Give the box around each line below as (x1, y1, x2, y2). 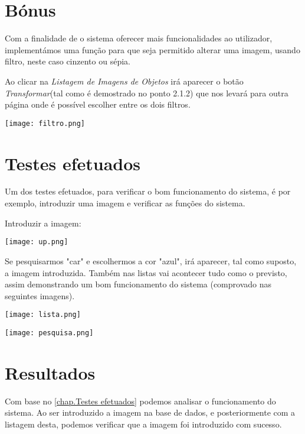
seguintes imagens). (5, 289, 75, 302)
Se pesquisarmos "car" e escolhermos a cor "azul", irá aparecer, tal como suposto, (5, 254, 297, 267)
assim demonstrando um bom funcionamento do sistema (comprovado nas (5, 278, 272, 290)
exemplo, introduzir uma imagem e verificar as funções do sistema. (5, 197, 245, 209)
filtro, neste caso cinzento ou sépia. (5, 55, 130, 67)
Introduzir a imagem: (5, 216, 81, 229)
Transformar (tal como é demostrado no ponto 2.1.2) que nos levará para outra (5, 86, 288, 99)
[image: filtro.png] (5, 119, 86, 128)
